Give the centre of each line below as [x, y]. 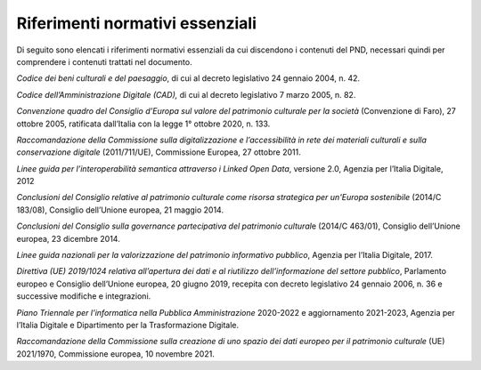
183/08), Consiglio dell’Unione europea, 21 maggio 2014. [120, 210]
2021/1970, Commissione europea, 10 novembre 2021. [116, 354]
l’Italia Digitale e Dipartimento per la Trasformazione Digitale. [128, 325]
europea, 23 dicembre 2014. [68, 238]
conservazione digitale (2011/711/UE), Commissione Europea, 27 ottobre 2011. [159, 152]
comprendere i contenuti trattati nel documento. [104, 61]
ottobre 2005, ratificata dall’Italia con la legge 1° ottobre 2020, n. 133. [143, 124]
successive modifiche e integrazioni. [84, 296]
